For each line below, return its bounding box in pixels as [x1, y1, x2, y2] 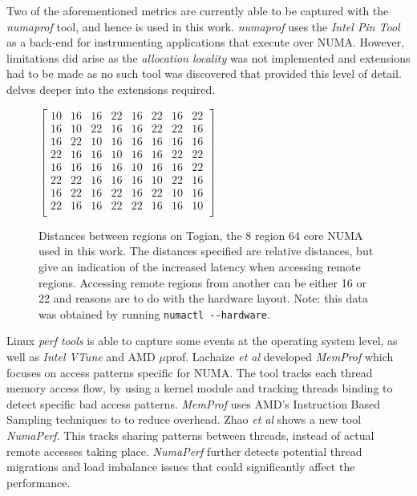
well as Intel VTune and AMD [6, 348, 156, 365]
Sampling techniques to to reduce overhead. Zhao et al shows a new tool [6, 411, 362, 428]
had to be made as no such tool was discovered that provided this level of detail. [6, 65, 402, 82]
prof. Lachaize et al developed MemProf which [165, 348, 394, 365]
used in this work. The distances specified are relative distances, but [38, 242, 374, 259]
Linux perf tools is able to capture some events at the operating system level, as [6, 332, 398, 349]
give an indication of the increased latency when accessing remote [38, 258, 361, 275]
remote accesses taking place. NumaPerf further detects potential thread [6, 442, 362, 459]
